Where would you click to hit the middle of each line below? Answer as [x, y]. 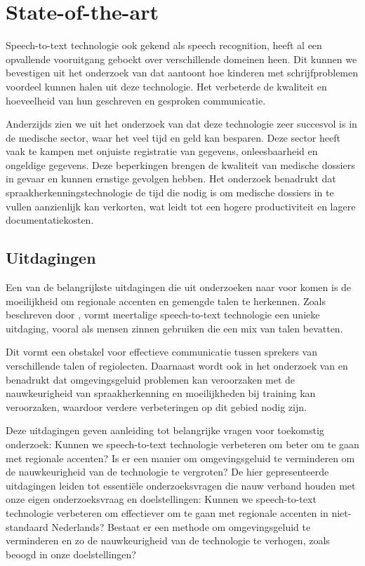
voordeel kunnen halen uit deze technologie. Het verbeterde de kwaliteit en [166, 86]
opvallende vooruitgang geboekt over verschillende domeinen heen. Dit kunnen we [181, 59]
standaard [27, 526]
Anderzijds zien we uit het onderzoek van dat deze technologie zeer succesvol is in [181, 124]
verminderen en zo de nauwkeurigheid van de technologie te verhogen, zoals [168, 540]
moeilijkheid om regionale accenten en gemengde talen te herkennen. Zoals [166, 301]
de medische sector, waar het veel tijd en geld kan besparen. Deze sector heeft [173, 137]
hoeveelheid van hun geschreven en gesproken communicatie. [136, 100]
